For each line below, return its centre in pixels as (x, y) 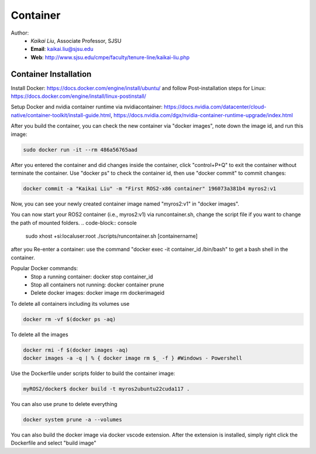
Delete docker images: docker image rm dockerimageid (98, 293)
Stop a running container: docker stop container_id (92, 277)
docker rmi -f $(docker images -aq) (76, 350)
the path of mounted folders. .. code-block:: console (74, 223)
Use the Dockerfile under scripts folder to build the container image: (93, 373)
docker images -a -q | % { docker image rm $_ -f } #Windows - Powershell (133, 358)
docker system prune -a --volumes (73, 420)
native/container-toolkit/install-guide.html (61, 115)
